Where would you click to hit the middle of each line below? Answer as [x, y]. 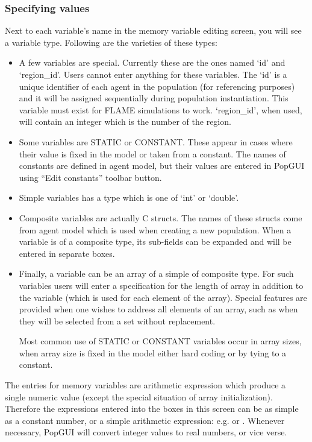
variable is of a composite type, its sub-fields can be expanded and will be [155, 242]
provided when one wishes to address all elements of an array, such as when [158, 309]
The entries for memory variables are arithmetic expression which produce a [145, 385]
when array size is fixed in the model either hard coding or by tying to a [153, 352]
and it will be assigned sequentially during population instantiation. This [154, 98]
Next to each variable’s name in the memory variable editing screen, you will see [153, 30]
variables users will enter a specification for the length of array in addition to [161, 285]
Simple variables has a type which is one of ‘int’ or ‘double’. [129, 197]
